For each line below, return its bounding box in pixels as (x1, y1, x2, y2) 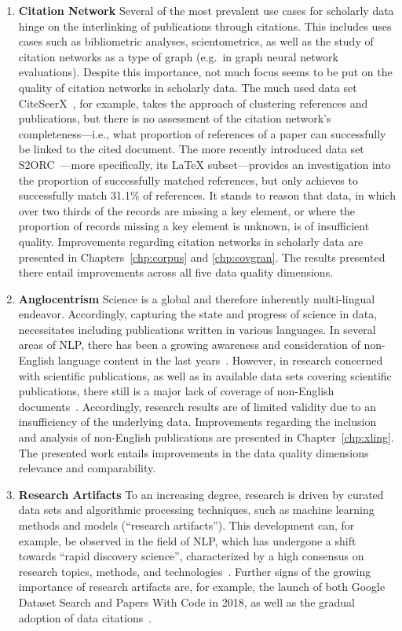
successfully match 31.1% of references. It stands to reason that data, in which (18, 187, 396, 204)
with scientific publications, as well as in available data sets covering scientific (18, 367, 392, 383)
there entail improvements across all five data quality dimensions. (18, 264, 334, 281)
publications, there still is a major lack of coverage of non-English (18, 383, 334, 399)
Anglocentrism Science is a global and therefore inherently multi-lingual (18, 290, 375, 306)
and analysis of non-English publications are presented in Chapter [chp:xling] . (18, 429, 394, 446)
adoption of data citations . (18, 609, 152, 625)
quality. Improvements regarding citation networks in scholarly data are (18, 233, 364, 249)
